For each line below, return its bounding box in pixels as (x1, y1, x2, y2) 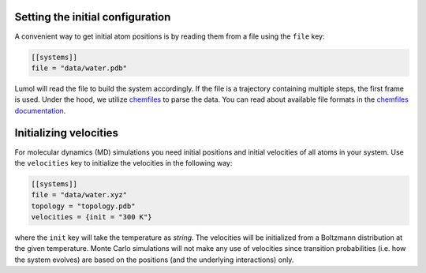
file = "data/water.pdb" (31, 63, 128, 73)
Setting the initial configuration (14, 10, 171, 24)
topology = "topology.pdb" (31, 201, 136, 211)
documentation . (14, 106, 66, 115)
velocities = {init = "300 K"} (31, 213, 153, 222)
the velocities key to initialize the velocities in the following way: (14, 158, 233, 167)
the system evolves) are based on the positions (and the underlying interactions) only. (14, 255, 294, 264)
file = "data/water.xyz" (31, 190, 128, 200)
